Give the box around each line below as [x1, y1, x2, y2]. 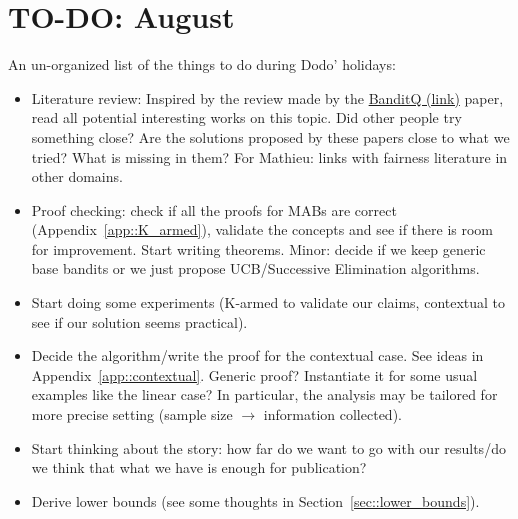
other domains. [31, 166, 123, 187]
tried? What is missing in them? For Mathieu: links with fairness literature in [31, 146, 508, 167]
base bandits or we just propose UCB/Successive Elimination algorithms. [31, 258, 480, 279]
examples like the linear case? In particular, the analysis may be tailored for [31, 384, 498, 405]
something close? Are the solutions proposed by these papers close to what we [31, 126, 510, 147]
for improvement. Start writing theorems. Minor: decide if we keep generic [31, 238, 486, 259]
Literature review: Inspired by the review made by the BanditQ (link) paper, [31, 87, 504, 108]
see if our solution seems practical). [31, 311, 248, 332]
